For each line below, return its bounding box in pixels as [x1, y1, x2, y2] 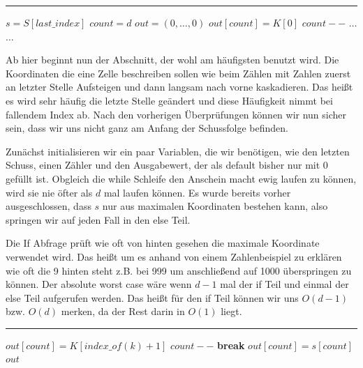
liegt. [221, 304, 242, 319]
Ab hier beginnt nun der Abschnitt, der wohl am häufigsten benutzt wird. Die [6, 52, 339, 67]
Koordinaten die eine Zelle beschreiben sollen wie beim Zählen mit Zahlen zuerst [6, 66, 351, 80]
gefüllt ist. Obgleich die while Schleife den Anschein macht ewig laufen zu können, [6, 171, 357, 185]
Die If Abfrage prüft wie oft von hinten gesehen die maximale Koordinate [6, 236, 320, 250]
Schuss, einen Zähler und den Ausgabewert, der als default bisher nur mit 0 [6, 158, 328, 172]
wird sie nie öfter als [6, 185, 93, 199]
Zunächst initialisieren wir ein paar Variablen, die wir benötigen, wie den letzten [6, 144, 350, 158]
